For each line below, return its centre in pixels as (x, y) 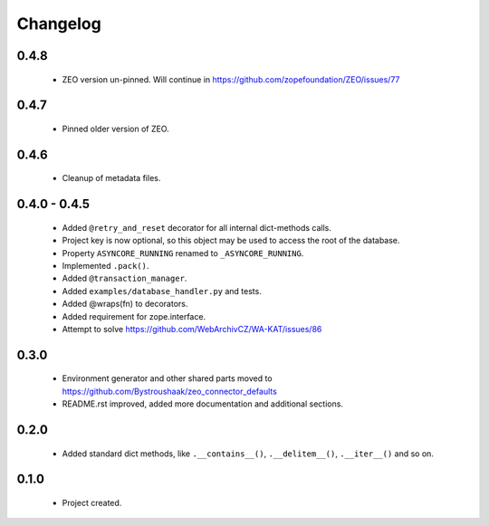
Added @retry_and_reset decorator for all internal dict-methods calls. (197, 227)
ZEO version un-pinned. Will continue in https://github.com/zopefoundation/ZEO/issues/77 (231, 79)
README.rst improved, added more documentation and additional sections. (203, 404)
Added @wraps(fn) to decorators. (125, 304)
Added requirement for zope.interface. (134, 316)
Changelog (59, 24)
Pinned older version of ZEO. (115, 129)
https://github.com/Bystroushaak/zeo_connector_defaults (170, 391)
